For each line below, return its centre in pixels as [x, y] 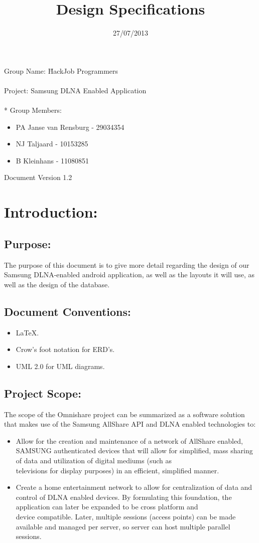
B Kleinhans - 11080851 [52, 160]
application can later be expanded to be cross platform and [107, 507]
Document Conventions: [68, 311]
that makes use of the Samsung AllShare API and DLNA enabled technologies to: [130, 424]
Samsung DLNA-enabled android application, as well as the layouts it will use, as [129, 275]
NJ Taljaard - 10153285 [52, 144]
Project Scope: [43, 393]
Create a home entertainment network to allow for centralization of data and [134, 487]
